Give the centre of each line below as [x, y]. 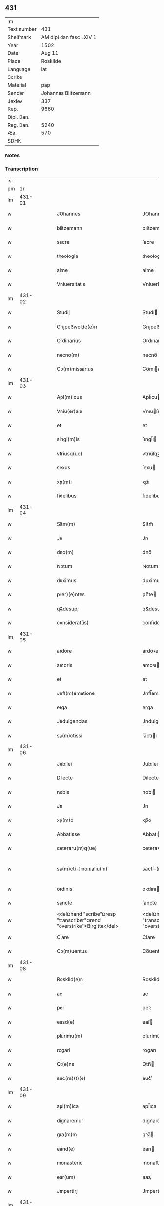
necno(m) [68, 355]
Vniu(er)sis [69, 411]
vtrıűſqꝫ [151, 454]
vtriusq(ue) [70, 454]
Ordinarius [69, 341]
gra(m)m [67, 1135]
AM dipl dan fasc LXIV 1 [69, 37]
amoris [65, 665]
